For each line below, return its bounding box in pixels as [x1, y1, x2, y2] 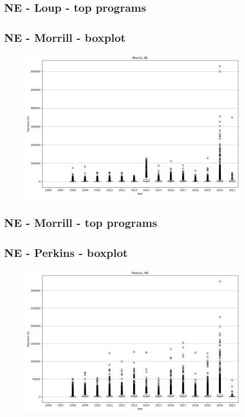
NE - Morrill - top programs [4, 215, 157, 230]
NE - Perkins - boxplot [4, 245, 128, 260]
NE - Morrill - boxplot [4, 30, 126, 45]
